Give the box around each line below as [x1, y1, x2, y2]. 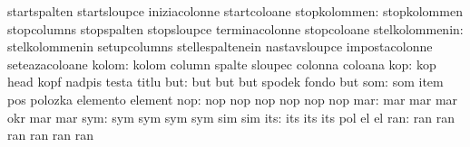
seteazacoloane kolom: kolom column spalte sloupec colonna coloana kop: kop [7, 54, 436, 73]
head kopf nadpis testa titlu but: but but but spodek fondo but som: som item [7, 72, 444, 91]
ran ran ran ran [7, 125, 94, 144]
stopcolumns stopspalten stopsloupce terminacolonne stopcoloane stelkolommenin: [7, 19, 464, 38]
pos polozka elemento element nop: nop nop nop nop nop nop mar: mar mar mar [7, 89, 458, 108]
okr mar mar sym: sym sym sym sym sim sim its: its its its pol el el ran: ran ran [7, 107, 455, 126]
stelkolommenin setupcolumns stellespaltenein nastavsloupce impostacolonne [7, 37, 433, 56]
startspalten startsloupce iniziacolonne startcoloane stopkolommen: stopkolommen [7, 2, 463, 20]
